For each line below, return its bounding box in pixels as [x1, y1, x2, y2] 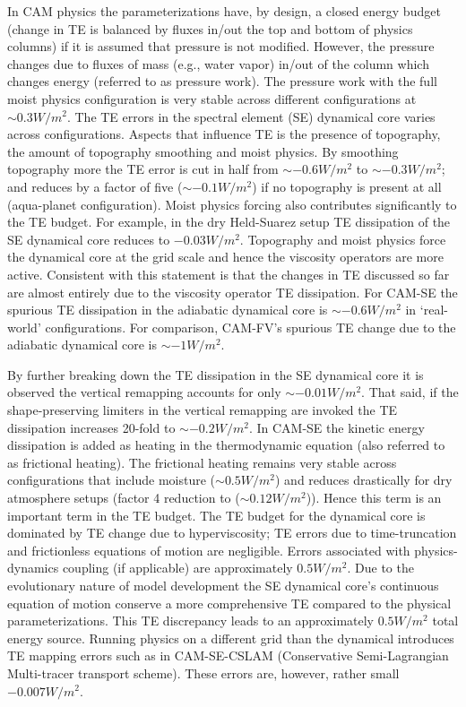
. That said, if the [361, 383, 459, 401]
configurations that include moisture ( [7, 470, 216, 489]
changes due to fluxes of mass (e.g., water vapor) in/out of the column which [7, 54, 429, 73]
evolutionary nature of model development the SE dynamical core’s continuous [7, 576, 439, 594]
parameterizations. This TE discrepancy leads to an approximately [7, 611, 374, 630]
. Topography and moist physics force [239, 229, 446, 248]
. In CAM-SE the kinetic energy [248, 418, 425, 436]
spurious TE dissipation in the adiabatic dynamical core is [7, 300, 328, 319]
